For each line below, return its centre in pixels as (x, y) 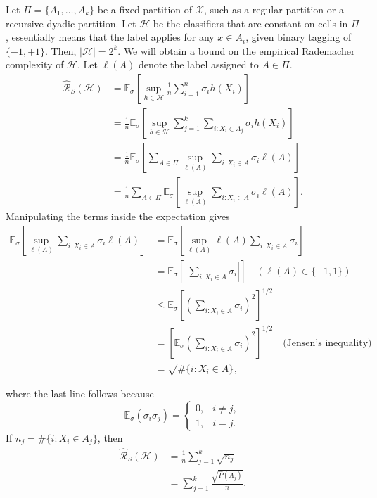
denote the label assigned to (198, 64)
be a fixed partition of (145, 9)
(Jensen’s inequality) (327, 343)
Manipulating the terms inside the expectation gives (118, 216)
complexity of (35, 64)
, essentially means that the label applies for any (110, 37)
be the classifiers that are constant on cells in (250, 23)
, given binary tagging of (299, 37)
